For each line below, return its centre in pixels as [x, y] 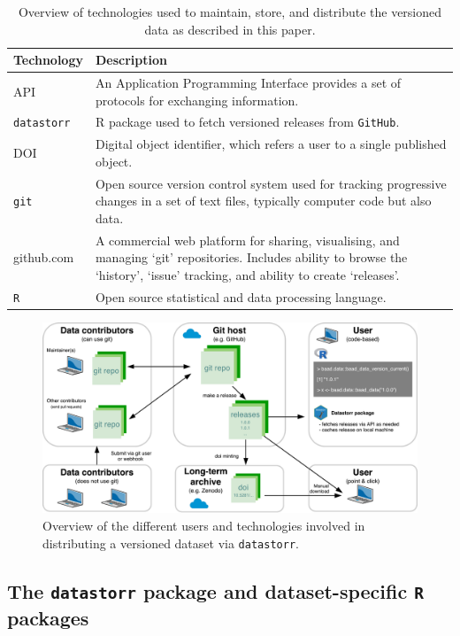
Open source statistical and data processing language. [241, 296]
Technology [48, 60]
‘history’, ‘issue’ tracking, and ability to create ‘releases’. [247, 275]
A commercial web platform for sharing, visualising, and [247, 240]
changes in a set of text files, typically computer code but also [263, 201]
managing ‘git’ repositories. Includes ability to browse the [251, 257]
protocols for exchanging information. [197, 100]
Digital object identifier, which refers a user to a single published [271, 144]
